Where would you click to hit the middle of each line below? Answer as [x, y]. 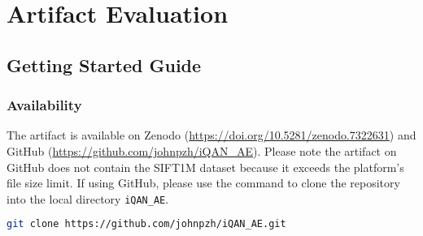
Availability [44, 105]
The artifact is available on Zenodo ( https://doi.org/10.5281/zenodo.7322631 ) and [211, 135]
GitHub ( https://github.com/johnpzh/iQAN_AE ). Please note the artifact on [202, 150]
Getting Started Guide [104, 64]
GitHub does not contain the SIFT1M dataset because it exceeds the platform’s [205, 167]
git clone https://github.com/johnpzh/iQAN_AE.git [146, 224]
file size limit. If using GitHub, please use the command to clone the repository [203, 183]
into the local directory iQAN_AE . [88, 198]
